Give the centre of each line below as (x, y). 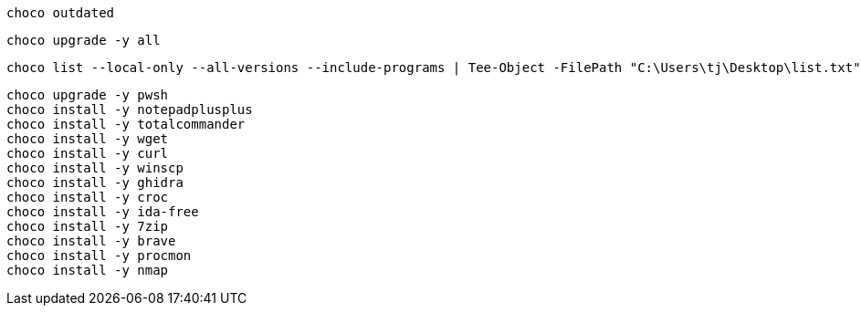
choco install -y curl (88, 153)
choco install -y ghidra (95, 183)
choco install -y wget (88, 139)
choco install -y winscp (95, 168)
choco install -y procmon (99, 256)
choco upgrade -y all (84, 40)
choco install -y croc (88, 197)
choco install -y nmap (88, 270)
